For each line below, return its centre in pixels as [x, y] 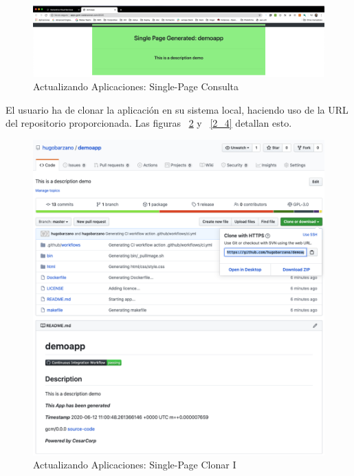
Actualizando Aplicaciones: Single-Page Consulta [136, 86]
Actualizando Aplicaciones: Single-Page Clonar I [135, 465]
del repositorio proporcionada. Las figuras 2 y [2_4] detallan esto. [149, 123]
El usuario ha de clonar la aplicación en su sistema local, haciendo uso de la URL [177, 109]
